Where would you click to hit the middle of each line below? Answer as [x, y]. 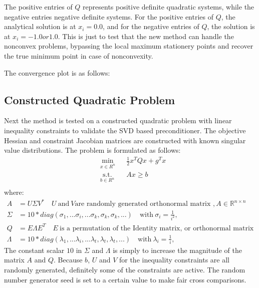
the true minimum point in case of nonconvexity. [79, 55]
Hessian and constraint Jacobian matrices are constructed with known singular [125, 140]
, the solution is [231, 26]
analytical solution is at [40, 26]
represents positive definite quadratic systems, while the [169, 7]
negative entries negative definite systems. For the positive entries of [109, 16]
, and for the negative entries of [151, 26]
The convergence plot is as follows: [57, 72]
